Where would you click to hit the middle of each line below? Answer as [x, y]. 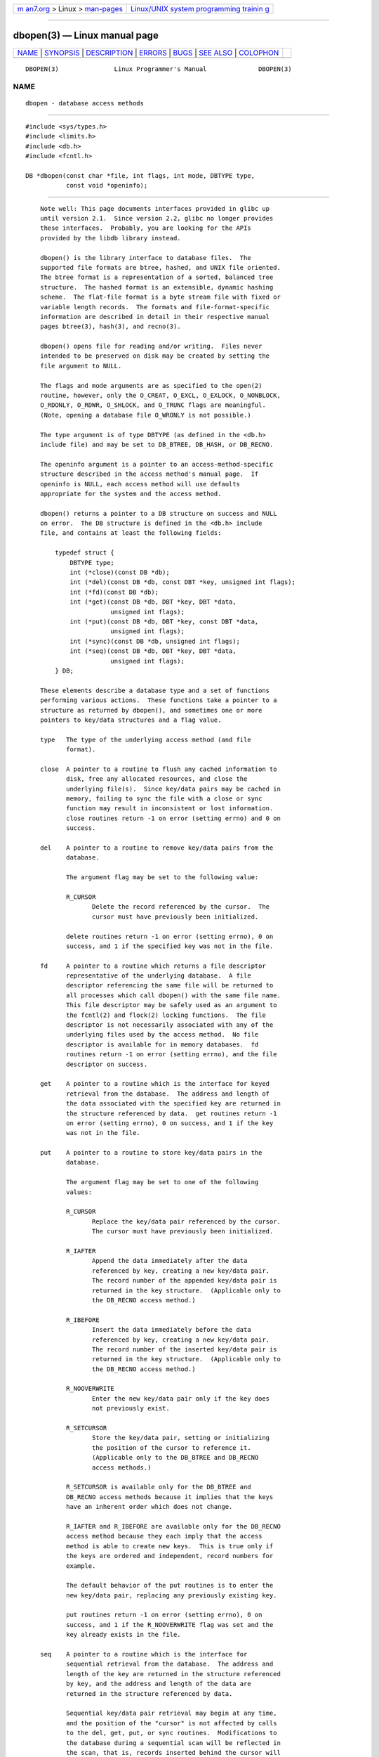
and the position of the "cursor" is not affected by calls [171, 1723]
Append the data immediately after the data [169, 1261]
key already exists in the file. [124, 1635]
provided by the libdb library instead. [111, 238]
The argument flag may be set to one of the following [162, 1182]
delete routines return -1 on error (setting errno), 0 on [169, 936]
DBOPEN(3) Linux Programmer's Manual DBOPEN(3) [159, 69]
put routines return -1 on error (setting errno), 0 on [164, 1615]
